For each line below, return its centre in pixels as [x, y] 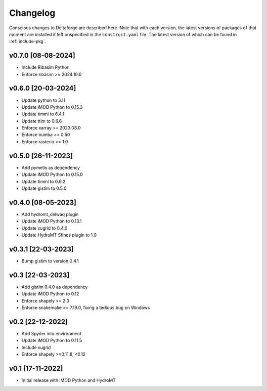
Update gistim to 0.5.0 [44, 188]
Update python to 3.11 [44, 100]
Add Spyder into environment [51, 333]
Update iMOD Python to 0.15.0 [52, 174]
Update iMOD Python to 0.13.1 [51, 221]
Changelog [32, 13]
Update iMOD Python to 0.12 [50, 294]
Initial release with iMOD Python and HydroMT [69, 380]
